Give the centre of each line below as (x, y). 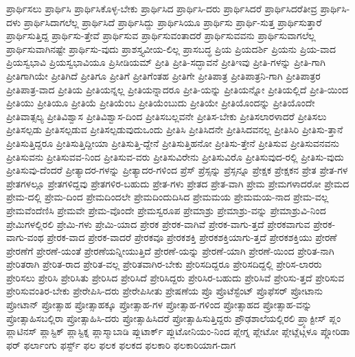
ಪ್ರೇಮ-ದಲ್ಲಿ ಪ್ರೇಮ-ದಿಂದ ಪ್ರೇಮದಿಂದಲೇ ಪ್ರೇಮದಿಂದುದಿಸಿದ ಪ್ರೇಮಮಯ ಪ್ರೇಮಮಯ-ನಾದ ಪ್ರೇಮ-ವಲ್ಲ (168, 197)
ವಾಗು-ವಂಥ (25, 237)
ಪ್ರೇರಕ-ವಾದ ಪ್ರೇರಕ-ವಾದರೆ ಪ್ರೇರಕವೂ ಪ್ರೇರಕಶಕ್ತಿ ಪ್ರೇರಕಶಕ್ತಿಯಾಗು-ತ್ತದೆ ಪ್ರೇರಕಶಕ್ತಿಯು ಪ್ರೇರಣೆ (192, 237)
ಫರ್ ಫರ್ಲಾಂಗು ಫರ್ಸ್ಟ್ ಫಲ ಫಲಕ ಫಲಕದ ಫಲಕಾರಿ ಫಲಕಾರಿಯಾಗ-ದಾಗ (121, 344)
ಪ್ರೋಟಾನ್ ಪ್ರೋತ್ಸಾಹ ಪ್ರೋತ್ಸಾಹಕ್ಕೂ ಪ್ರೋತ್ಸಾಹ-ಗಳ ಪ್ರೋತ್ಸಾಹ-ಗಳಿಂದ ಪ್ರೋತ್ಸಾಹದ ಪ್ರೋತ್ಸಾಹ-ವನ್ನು (159, 304)
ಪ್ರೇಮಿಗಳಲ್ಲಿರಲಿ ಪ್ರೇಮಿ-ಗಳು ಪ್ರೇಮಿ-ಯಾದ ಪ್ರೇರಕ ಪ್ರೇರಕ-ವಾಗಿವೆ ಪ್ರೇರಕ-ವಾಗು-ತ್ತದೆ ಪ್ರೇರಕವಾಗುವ (158, 223)
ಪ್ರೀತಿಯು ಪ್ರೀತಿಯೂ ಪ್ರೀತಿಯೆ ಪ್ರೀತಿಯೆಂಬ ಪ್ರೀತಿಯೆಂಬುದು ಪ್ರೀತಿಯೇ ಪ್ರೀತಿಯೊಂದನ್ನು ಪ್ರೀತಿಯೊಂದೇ (161, 103)
